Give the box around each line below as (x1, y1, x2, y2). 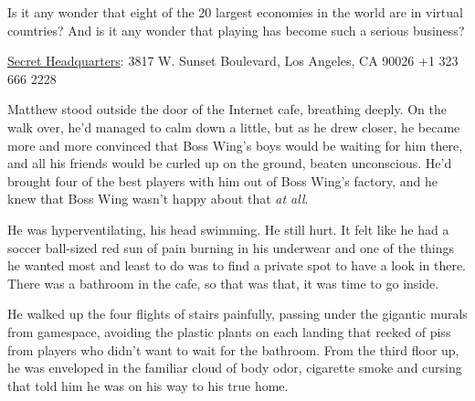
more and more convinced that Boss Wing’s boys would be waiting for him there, (7, 135, 463, 154)
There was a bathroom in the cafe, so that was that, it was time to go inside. (7, 273, 439, 292)
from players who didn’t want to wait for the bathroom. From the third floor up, (7, 340, 459, 359)
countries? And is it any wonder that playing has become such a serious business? (7, 20, 465, 39)
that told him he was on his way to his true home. (7, 375, 289, 395)
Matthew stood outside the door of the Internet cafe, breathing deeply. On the (7, 100, 447, 119)
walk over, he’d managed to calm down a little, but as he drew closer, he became (7, 117, 460, 136)
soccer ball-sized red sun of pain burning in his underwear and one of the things (7, 237, 455, 257)
